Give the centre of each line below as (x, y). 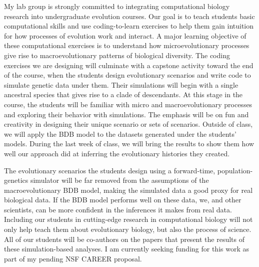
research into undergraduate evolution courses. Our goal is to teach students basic (129, 16)
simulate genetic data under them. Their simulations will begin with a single (121, 84)
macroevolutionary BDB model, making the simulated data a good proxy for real (128, 190)
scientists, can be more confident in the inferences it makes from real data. (118, 209)
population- (235, 170)
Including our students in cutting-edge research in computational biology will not (128, 219)
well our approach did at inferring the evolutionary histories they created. (117, 153)
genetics (16, 180)
